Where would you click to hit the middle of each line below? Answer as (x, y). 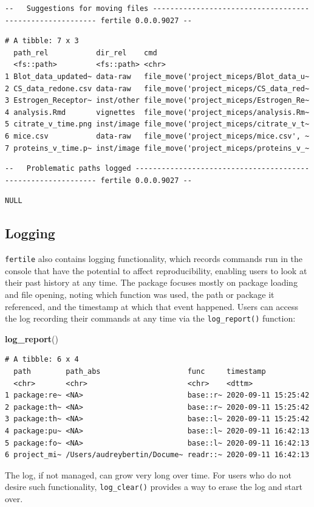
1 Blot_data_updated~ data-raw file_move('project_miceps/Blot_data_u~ (157, 76)
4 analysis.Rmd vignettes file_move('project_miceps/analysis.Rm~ (157, 112)
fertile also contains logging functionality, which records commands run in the (154, 259)
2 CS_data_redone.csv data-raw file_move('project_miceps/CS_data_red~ (157, 88)
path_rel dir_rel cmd (85, 53)
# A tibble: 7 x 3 (42, 41)
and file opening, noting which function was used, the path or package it (140, 294)
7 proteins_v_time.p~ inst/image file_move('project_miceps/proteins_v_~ (157, 148)
